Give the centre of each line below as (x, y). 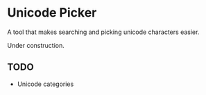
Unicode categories (45, 84)
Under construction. (36, 45)
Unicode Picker (52, 13)
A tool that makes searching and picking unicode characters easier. (103, 32)
